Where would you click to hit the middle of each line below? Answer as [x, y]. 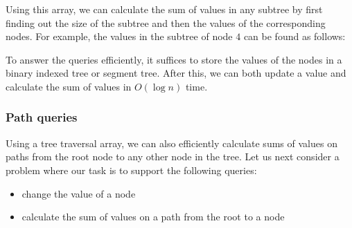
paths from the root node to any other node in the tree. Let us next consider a [173, 156]
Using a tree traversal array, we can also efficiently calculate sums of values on [171, 143]
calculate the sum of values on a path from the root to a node [153, 217]
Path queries [42, 117]
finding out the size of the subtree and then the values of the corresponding [166, 22]
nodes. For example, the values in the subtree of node [119, 36]
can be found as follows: [294, 36]
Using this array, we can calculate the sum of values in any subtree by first [164, 9]
